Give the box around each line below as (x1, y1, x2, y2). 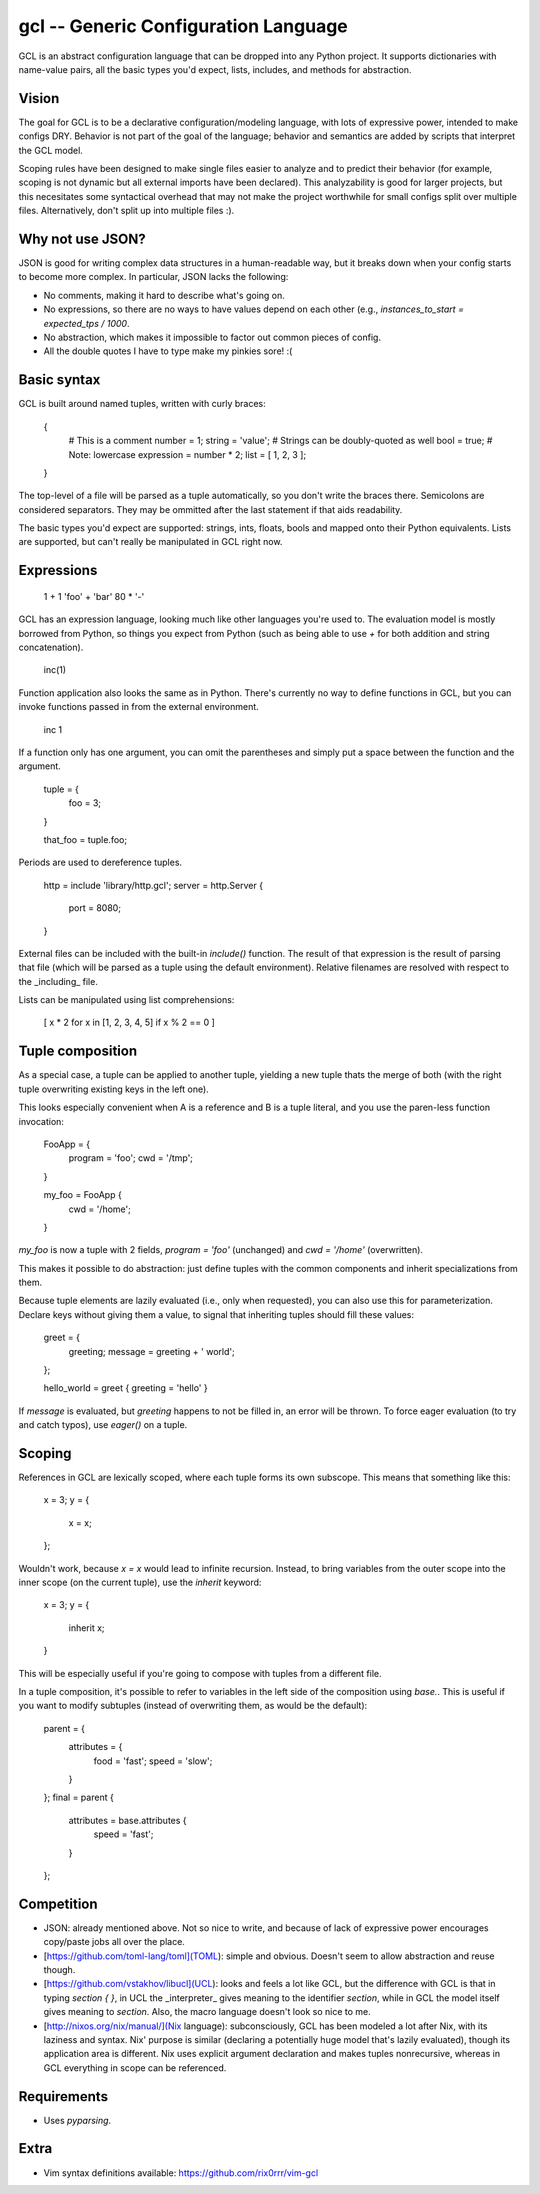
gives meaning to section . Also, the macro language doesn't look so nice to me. (43, 2006, 372, 2018)
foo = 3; (68, 797, 102, 809)
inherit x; (68, 1621, 105, 1634)
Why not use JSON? (18, 231, 147, 247)
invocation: (18, 1115, 65, 1127)
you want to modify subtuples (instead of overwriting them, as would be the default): (18, 1700, 368, 1712)
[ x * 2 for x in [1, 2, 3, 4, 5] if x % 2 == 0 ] (43, 1016, 215, 1029)
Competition (18, 1895, 99, 1912)
